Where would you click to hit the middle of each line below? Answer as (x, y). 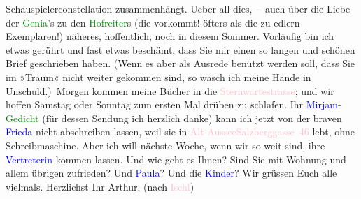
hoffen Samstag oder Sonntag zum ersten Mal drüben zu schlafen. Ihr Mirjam (172, 104)
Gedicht (22, 118)
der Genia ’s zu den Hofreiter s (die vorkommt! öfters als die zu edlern (153, 22)
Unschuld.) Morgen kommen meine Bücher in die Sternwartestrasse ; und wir (170, 90)
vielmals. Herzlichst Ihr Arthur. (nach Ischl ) (100, 186)
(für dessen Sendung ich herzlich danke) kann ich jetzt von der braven (192, 118)
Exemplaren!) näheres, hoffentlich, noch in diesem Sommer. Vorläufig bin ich (170, 36)
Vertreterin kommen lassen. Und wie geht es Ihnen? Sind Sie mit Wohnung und (176, 159)
